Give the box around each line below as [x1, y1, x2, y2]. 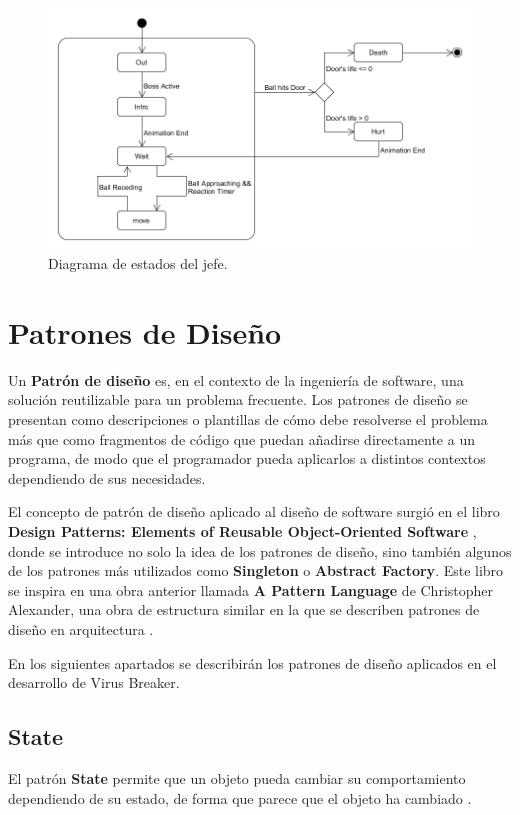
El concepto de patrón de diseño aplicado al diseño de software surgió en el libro [8, 501, 500, 522]
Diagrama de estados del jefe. [48, 253, 228, 274]
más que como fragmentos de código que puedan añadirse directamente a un [8, 428, 475, 449]
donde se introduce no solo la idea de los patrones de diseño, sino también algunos [8, 540, 512, 561]
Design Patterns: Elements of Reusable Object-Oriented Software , [8, 521, 477, 542]
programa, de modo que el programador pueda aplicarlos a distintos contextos [8, 448, 486, 469]
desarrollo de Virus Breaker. [8, 672, 180, 693]
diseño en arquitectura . [8, 619, 154, 640]
